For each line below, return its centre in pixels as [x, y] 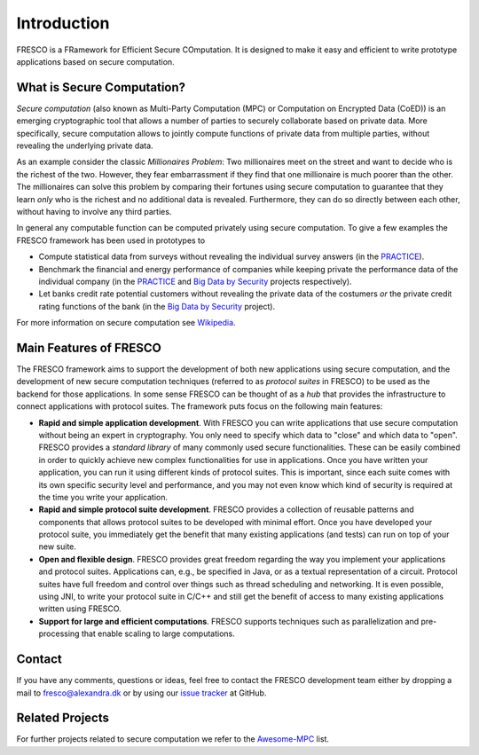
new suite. [58, 547]
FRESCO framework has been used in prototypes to [111, 240]
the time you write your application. [103, 497]
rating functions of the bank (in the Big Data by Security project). [157, 306]
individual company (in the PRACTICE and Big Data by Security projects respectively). [195, 281]
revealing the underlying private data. [85, 145]
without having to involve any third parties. [94, 211]
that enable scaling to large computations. [158, 633]
